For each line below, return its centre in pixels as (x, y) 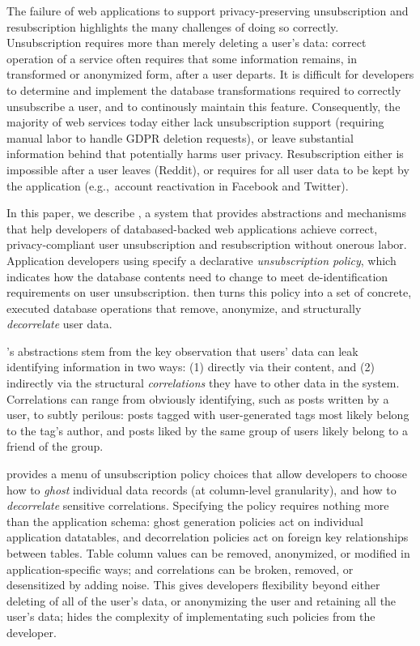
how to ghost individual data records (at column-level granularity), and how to (202, 489)
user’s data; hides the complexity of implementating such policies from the (191, 616)
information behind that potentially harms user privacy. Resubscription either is (205, 154)
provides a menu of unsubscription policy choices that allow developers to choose (207, 474)
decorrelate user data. (59, 324)
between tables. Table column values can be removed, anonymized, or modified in (208, 553)
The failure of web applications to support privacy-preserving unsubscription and (208, 11)
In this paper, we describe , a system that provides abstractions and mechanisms (206, 213)
